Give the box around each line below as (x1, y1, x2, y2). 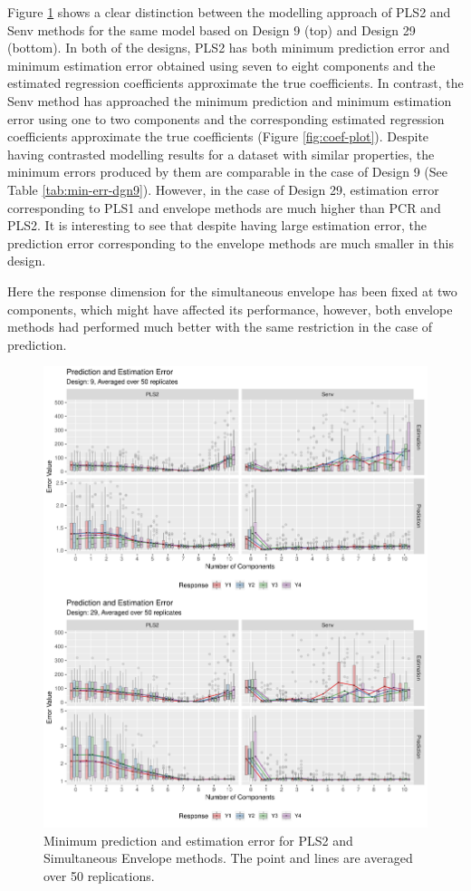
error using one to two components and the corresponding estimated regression (7, 109, 445, 128)
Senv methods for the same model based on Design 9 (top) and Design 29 (7, 20, 416, 39)
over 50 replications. (43, 867, 155, 886)
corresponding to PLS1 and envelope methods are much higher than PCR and (7, 198, 441, 217)
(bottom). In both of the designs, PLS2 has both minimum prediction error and (7, 38, 450, 57)
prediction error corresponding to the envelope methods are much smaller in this (7, 233, 454, 252)
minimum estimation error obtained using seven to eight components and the (7, 55, 436, 74)
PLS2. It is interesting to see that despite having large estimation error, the (7, 216, 427, 235)
